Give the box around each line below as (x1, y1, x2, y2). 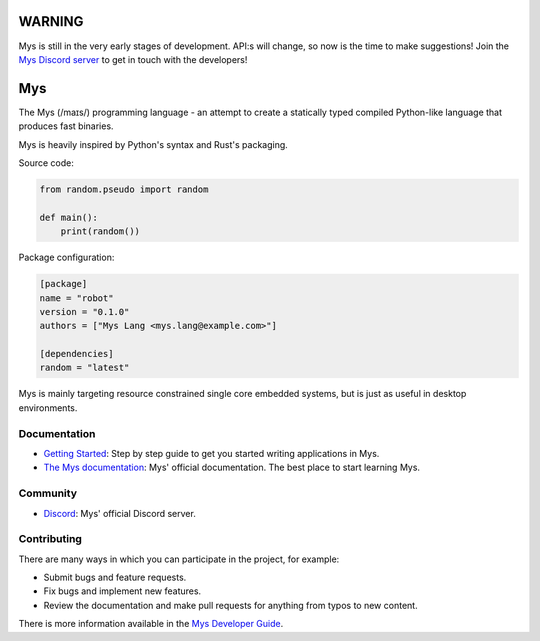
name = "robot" (39, 292, 114, 304)
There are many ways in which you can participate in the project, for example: (18, 553, 340, 565)
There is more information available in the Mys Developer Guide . (18, 618, 284, 630)
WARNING (18, 13, 84, 30)
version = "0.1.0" (39, 306, 130, 317)
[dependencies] (39, 348, 114, 360)
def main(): (39, 211, 99, 223)
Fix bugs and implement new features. (43, 585, 202, 597)
